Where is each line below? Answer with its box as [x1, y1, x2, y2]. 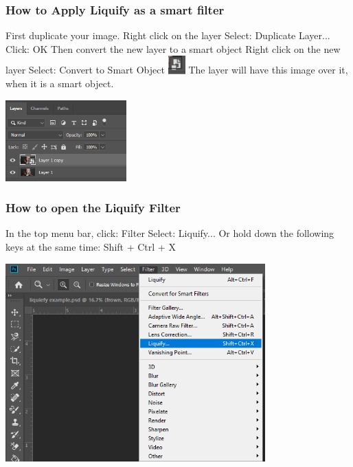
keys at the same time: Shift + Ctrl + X [5, 240, 176, 254]
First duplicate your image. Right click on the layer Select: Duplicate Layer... [5, 28, 330, 43]
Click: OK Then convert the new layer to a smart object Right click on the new [5, 41, 341, 56]
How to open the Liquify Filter [5, 199, 181, 216]
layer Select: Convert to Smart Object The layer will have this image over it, [5, 62, 348, 77]
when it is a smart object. [5, 76, 114, 91]
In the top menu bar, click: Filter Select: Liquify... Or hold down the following [5, 226, 334, 240]
